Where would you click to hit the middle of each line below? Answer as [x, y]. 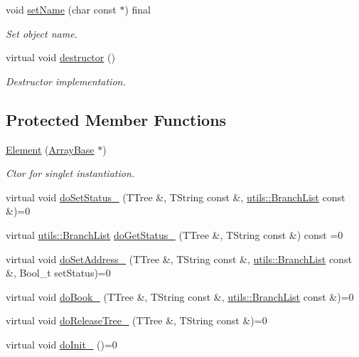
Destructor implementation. [66, 81]
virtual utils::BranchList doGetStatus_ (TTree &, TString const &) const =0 [175, 234]
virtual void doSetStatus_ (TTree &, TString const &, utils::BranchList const [176, 197]
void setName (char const [61, 9]
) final [138, 9]
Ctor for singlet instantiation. [70, 173]
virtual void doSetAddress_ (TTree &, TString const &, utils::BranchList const [179, 259]
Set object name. [42, 33]
